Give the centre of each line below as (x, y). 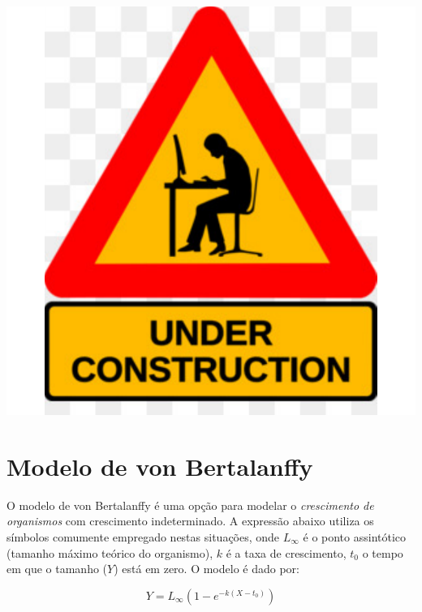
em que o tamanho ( (57, 569)
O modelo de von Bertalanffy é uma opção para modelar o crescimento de (190, 505)
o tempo (383, 552)
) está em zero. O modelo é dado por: (207, 569)
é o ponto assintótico (355, 536)
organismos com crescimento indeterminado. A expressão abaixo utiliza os (190, 521)
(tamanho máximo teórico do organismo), (110, 552)
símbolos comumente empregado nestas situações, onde (143, 536)
